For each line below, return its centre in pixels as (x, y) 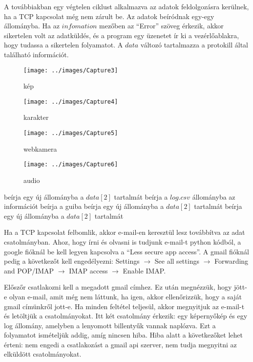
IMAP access (88, 270)
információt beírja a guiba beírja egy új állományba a (84, 206)
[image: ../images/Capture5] (71, 133)
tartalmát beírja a (141, 196)
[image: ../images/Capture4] (71, 102)
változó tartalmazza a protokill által (194, 45)
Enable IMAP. (144, 270)
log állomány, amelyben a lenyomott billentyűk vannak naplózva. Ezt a (110, 325)
